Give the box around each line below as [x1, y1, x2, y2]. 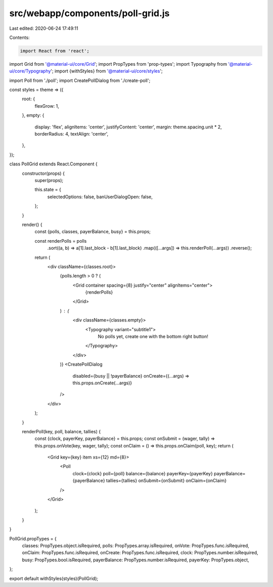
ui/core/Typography [9, 68, 51, 74]
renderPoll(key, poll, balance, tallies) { [22, 428, 101, 434]
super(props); [34, 177, 64, 183]
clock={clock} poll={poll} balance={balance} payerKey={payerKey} [72, 470, 213, 476]
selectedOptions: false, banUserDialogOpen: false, [47, 194, 153, 200]
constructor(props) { [22, 170, 65, 176]
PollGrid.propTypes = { [9, 535, 57, 541]
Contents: [9, 34, 30, 40]
